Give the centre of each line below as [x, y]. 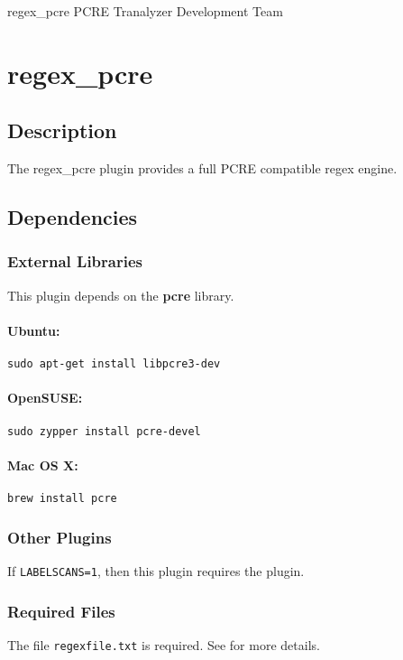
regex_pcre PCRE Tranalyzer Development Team [145, 11]
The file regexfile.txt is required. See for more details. [164, 644]
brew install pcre [62, 499]
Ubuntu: [34, 330]
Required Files [61, 611]
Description [62, 130]
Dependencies [73, 217]
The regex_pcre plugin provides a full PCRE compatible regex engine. [202, 168]
